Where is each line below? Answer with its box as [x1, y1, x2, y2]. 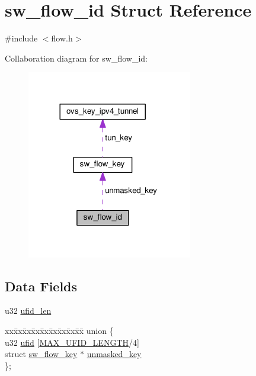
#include [5, 32, 38, 44]
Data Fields [5, 277, 78, 295]
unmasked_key [87, 348, 142, 360]
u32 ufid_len [5, 304, 52, 317]
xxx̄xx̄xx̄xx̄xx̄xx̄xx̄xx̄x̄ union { [5, 324, 114, 336]
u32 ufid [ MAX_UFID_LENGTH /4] [5, 336, 139, 348]
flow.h [51, 32, 73, 44]
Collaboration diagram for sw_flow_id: [5, 52, 148, 64]
